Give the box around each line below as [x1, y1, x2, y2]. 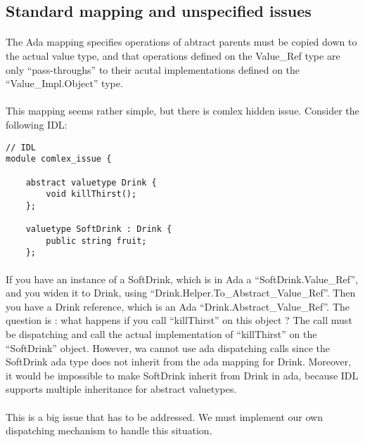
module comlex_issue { [6, 154, 112, 164]
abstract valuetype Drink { [25, 177, 157, 188]
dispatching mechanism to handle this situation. [6, 423, 212, 438]
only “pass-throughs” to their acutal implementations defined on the [6, 62, 300, 77]
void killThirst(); [46, 189, 137, 200]
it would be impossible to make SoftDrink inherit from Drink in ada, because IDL [6, 368, 359, 382]
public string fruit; [46, 235, 147, 246]
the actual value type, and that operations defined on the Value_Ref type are [6, 48, 340, 63]
